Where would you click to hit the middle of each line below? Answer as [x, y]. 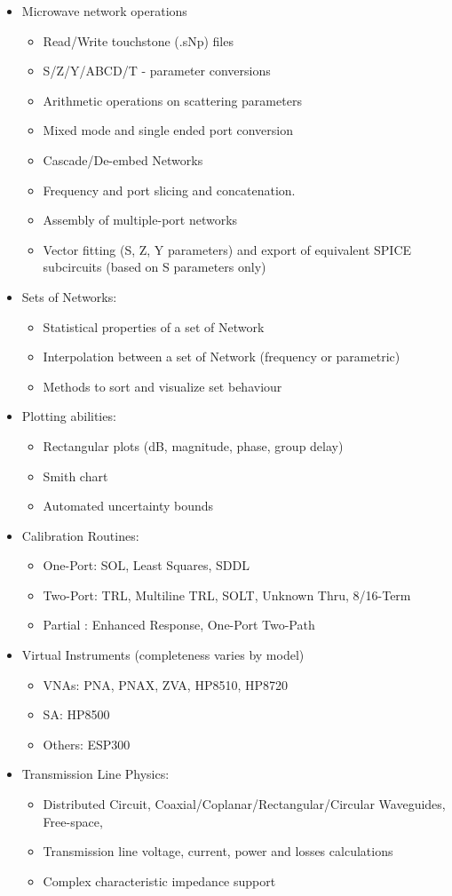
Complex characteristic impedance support [159, 880]
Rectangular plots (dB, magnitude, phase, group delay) [193, 445]
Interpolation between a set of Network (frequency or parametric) [222, 357]
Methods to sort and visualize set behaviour [163, 386]
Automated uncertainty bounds [128, 506]
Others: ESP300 [87, 744]
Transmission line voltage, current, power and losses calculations [218, 851]
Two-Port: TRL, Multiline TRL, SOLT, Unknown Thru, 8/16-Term [227, 595]
